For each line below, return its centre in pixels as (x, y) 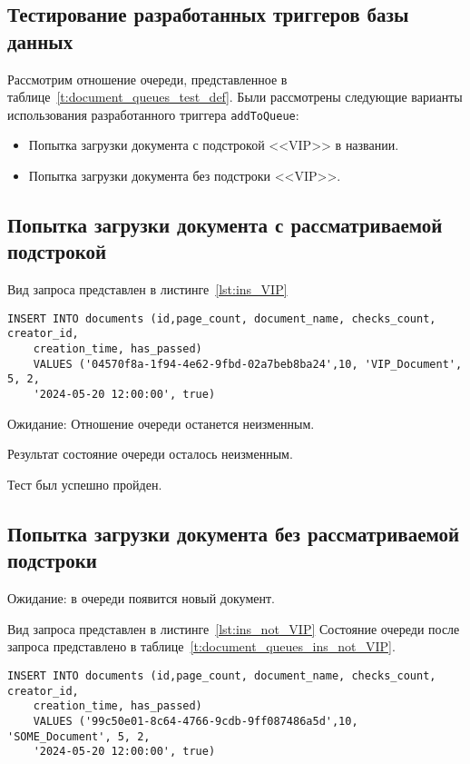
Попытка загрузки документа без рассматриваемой (234, 533)
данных (40, 40)
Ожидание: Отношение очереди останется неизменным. (161, 423)
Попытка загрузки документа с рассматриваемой (225, 225)
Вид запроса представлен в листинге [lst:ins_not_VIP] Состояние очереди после (234, 628)
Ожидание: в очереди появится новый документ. (141, 598)
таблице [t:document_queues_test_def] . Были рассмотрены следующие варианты (235, 97)
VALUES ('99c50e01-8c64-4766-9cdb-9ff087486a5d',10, (196, 721)
